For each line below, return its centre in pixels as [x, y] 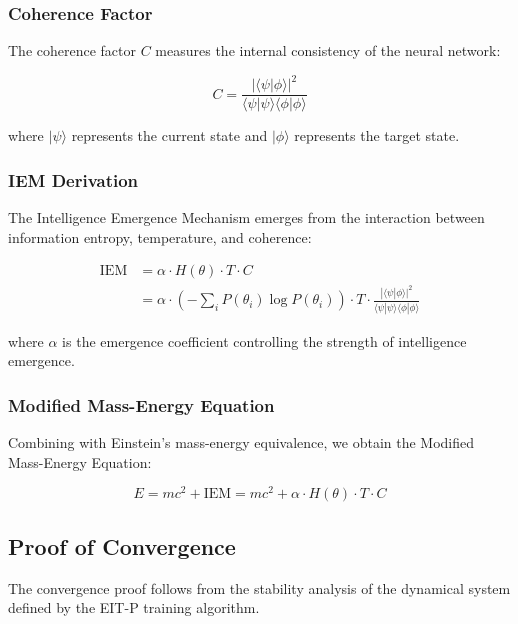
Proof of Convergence [122, 545]
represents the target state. [377, 135]
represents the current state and [169, 135]
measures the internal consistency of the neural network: [328, 50]
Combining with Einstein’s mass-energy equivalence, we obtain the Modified [241, 442]
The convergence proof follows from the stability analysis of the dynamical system [259, 587]
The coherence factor [72, 50]
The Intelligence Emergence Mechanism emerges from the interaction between [246, 217]
